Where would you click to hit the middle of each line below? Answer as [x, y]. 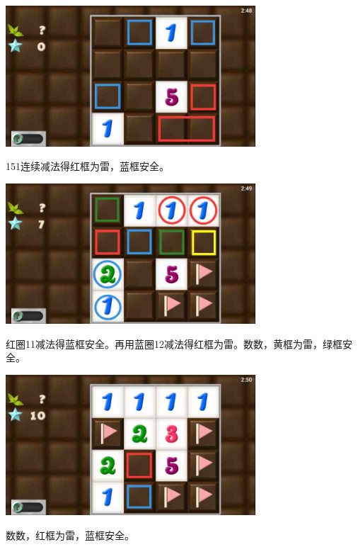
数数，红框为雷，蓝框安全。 [70, 535]
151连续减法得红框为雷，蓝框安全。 [87, 166]
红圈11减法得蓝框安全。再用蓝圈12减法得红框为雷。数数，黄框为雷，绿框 [174, 343]
